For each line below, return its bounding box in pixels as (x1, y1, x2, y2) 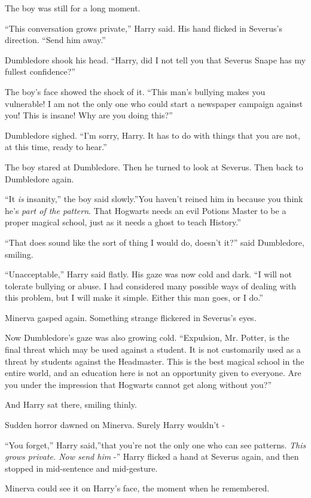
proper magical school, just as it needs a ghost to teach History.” (5, 216, 241, 228)
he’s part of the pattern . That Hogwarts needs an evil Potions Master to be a (5, 204, 286, 216)
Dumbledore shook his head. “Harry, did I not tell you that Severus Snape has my (5, 53, 306, 66)
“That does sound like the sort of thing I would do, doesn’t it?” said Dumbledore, (5, 236, 304, 248)
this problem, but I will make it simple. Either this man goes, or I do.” (5, 291, 263, 304)
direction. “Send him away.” (5, 33, 106, 46)
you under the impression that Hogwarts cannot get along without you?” (5, 378, 272, 390)
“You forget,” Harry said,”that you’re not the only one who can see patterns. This (5, 438, 306, 451)
